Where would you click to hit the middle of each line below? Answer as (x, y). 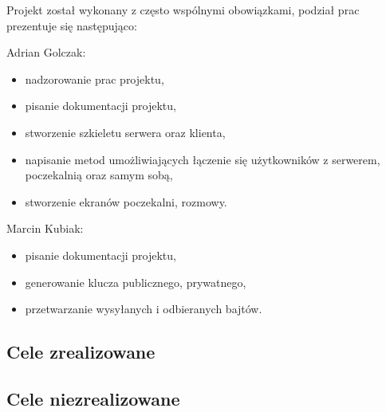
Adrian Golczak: (46, 52)
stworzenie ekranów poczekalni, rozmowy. (126, 201)
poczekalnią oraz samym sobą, (99, 175)
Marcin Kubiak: (45, 228)
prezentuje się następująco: (72, 25)
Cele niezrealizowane (93, 398)
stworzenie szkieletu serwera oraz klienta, (125, 132)
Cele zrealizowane (81, 352)
